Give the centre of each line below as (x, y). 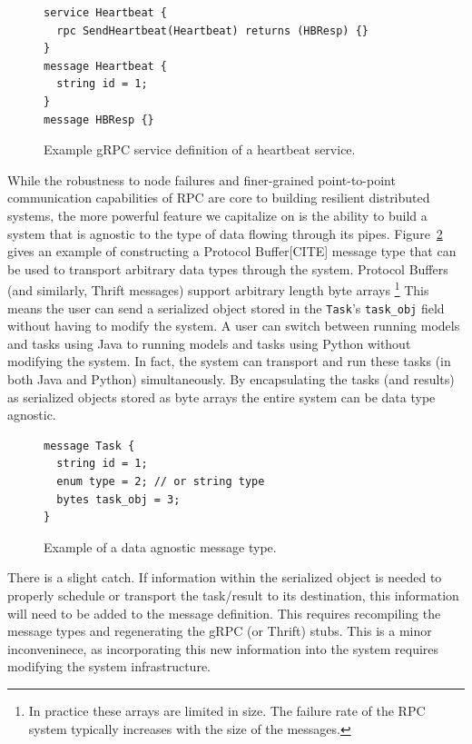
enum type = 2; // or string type (161, 481)
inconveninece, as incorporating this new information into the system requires (223, 648)
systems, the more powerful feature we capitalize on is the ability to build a (217, 215)
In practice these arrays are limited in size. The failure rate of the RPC (227, 710)
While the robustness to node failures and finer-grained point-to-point (202, 179)
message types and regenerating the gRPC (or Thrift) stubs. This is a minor (220, 631)
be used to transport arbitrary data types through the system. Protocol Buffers (228, 268)
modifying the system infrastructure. (109, 666)
